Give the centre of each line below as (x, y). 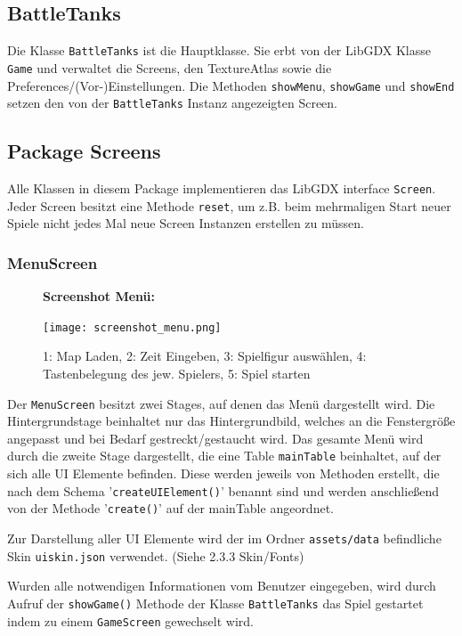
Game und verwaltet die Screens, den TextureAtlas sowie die (170, 67)
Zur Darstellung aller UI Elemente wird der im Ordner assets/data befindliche (224, 538)
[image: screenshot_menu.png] (132, 327)
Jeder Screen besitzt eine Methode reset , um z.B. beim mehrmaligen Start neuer (229, 205)
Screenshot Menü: (99, 296)
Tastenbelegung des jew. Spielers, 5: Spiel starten (177, 373)
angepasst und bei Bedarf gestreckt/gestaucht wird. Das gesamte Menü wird (215, 438)
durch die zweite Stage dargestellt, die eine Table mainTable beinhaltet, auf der (224, 456)
